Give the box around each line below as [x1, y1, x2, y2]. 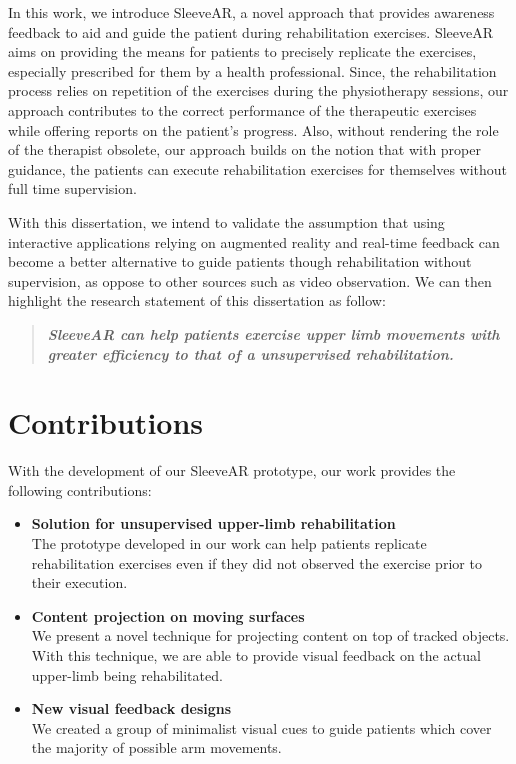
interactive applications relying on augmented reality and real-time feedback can [8, 231, 500, 252]
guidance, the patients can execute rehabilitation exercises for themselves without [8, 158, 508, 179]
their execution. [31, 572, 128, 593]
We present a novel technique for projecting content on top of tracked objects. [31, 625, 510, 646]
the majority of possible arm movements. [31, 737, 282, 758]
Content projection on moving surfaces [31, 605, 305, 626]
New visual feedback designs [31, 698, 232, 719]
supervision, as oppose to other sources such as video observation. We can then [8, 270, 492, 291]
